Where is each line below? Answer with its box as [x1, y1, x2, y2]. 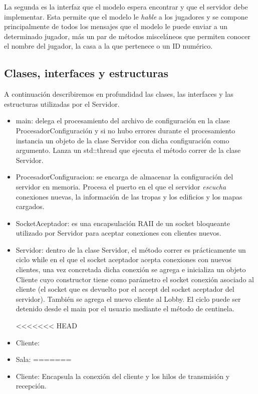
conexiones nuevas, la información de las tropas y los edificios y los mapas [16, 191, 242, 202]
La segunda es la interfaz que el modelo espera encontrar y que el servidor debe [4, 2, 248, 12]
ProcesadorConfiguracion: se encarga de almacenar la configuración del [16, 171, 233, 182]
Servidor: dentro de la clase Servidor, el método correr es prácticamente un [16, 244, 246, 255]
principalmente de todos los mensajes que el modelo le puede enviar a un [4, 21, 228, 32]
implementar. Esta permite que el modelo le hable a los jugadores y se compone [4, 11, 248, 22]
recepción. [16, 380, 47, 391]
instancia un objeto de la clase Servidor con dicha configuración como [16, 135, 229, 145]
